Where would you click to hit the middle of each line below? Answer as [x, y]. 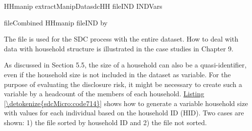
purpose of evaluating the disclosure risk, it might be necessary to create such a [123, 84]
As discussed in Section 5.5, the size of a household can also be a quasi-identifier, [125, 65]
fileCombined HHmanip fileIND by [56, 22]
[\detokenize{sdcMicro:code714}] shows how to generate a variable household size [126, 103]
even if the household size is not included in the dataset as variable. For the [117, 74]
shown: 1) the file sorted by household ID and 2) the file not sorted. [105, 122]
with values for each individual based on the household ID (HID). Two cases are [124, 113]
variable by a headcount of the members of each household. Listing [104, 94]
